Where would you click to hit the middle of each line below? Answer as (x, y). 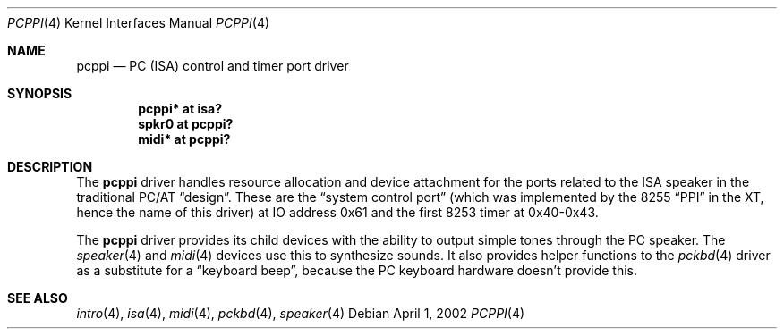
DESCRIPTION (50, 167)
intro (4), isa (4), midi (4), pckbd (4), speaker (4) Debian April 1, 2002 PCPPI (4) (301, 313)
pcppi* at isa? (180, 109)
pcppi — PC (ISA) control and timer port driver (213, 66)
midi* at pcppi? (184, 139)
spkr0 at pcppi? (186, 124)
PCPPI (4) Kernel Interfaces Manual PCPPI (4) (139, 23)
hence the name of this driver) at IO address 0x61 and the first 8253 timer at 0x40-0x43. (337, 212)
